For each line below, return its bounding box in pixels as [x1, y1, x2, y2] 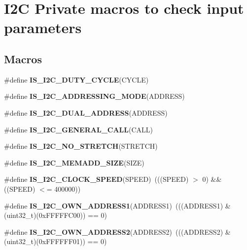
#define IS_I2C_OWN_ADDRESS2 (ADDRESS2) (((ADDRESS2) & [4, 226, 231, 237]
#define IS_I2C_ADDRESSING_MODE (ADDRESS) [4, 91, 185, 101]
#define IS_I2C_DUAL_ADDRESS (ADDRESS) [4, 107, 168, 118]
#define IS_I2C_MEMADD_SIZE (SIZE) [4, 157, 144, 167]
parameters [4, 17, 82, 38]
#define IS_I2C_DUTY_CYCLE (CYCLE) [4, 74, 149, 84]
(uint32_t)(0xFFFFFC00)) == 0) [4, 210, 107, 220]
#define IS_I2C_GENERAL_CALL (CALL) [4, 124, 153, 134]
